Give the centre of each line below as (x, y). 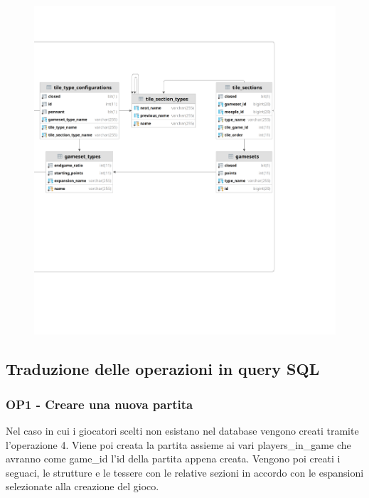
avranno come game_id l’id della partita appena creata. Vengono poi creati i (173, 459)
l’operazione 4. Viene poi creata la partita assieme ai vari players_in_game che (178, 444)
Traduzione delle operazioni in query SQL (163, 369)
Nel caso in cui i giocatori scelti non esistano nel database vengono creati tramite (182, 430)
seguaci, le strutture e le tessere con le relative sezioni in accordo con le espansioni (185, 472)
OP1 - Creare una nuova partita (100, 404)
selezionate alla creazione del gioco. (82, 486)
